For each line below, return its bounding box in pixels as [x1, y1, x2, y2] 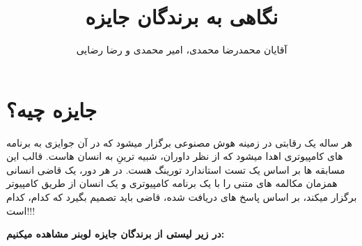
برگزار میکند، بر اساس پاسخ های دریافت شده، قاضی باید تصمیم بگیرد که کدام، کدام [6, 190, 357, 204]
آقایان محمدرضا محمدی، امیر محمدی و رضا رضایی [76, 42, 288, 57]
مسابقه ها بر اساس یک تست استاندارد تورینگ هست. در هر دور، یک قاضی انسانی [6, 162, 345, 177]
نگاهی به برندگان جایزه [85, 2, 278, 31]
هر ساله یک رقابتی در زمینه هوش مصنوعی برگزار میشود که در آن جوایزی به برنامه [6, 135, 352, 149]
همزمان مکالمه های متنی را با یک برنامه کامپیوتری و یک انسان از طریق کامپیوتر [6, 176, 338, 190]
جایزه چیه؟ [6, 95, 97, 123]
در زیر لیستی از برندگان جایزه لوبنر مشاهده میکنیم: [6, 227, 225, 241]
